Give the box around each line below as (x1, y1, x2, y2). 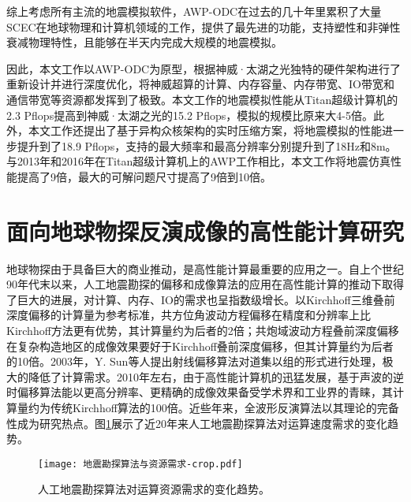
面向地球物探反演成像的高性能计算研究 (6, 214, 405, 247)
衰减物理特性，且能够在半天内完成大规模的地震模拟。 (6, 34, 282, 50)
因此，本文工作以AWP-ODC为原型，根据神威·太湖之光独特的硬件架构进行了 (6, 60, 402, 76)
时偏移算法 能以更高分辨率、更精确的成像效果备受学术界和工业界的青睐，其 (6, 384, 393, 400)
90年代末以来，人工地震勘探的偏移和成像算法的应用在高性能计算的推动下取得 (6, 276, 404, 292)
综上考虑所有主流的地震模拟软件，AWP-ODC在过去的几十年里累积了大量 (6, 3, 382, 19)
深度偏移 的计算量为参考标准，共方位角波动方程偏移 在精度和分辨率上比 (6, 307, 371, 323)
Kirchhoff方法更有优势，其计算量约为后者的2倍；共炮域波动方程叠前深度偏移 (6, 322, 399, 339)
